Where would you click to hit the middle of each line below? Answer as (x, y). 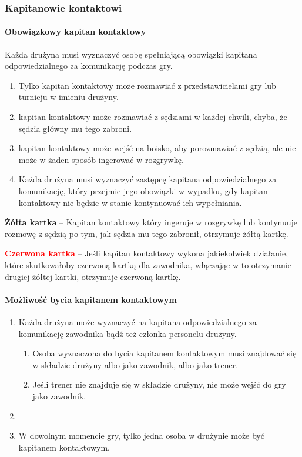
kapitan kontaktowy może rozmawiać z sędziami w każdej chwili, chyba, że (153, 117)
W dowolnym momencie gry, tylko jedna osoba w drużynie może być (141, 436)
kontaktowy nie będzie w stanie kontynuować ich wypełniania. (130, 202)
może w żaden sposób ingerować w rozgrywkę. (101, 159)
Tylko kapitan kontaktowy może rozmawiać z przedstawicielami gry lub (147, 85)
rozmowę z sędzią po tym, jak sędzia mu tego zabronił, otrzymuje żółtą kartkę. (147, 233)
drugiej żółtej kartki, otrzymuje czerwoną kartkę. (93, 276)
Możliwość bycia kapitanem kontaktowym (91, 299)
